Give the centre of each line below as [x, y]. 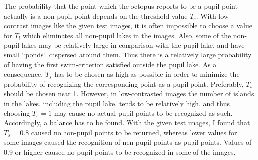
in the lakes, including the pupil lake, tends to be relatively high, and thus [117, 103]
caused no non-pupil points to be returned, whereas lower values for [134, 132]
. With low [212, 16]
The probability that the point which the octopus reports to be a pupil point [121, 6]
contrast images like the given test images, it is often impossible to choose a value [128, 26]
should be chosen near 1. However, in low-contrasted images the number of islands [129, 93]
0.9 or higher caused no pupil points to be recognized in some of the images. [120, 151]
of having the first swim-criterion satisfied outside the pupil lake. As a [110, 64]
